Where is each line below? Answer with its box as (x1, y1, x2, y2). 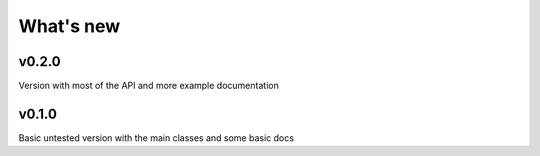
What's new (18, 15, 121, 37)
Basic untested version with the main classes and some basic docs (18, 131, 295, 144)
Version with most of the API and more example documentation (18, 80, 279, 92)
